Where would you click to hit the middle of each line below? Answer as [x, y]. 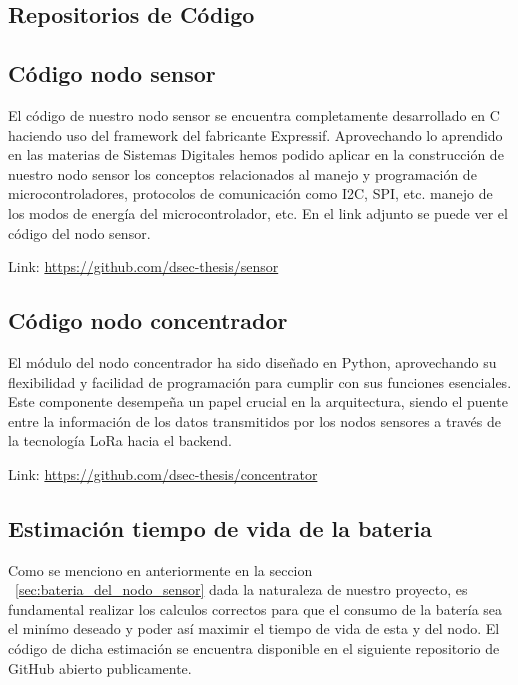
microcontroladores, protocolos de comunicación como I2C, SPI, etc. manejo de [250, 193]
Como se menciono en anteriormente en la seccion [160, 569]
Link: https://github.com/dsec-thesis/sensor [143, 266]
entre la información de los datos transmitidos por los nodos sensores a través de [254, 420]
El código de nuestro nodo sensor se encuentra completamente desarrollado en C [254, 114]
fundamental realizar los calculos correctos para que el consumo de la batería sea [255, 608]
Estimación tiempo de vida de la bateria [220, 527]
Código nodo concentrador [148, 320]
